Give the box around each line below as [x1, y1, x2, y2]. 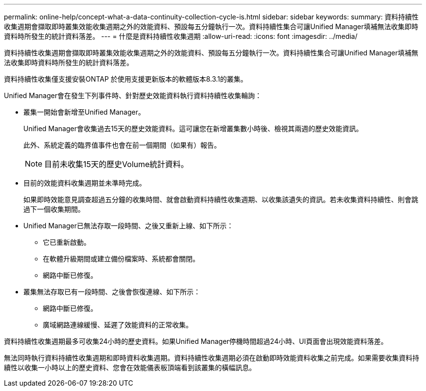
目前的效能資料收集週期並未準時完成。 [23, 179, 146, 187]
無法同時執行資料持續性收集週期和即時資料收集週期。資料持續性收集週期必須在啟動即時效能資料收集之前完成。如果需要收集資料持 [4, 354, 419, 362]
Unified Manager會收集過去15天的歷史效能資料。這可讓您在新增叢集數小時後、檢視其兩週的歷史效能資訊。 [23, 124, 363, 133]
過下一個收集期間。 [23, 205, 85, 213]
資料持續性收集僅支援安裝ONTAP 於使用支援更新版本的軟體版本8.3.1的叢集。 [4, 75, 248, 83]
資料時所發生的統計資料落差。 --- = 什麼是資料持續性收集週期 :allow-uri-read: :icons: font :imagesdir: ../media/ [4, 32, 358, 40]
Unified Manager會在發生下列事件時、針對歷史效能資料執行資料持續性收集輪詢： [4, 91, 262, 100]
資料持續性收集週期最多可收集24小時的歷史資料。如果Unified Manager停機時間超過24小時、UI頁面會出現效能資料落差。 [4, 337, 388, 345]
